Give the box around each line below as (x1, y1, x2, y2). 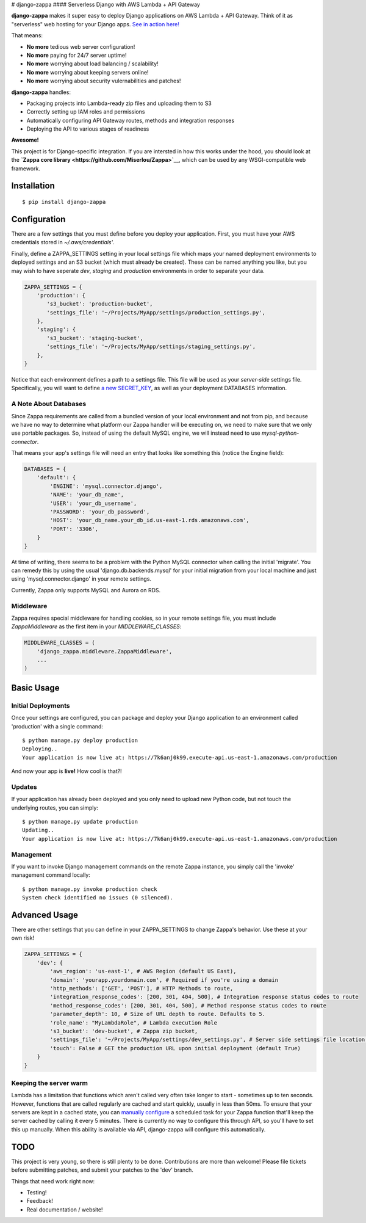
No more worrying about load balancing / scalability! (26, 60, 159, 67)
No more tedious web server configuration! (26, 43, 135, 50)
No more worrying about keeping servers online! (26, 68, 149, 76)
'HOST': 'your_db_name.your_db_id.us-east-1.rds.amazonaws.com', (49, 517, 249, 524)
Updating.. (22, 827, 55, 833)
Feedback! (26, 1197, 53, 1205)
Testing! (26, 1188, 47, 1196)
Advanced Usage (11, 910, 79, 920)
